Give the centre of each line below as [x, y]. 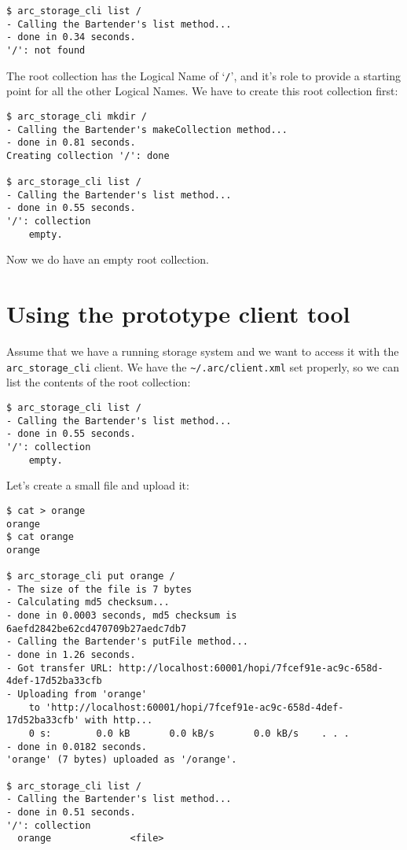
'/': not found [46, 50]
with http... [119, 721]
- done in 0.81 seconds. [71, 143]
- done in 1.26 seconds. [71, 655]
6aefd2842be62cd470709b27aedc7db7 [97, 628]
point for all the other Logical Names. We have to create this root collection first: [202, 91]
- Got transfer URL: [60, 668]
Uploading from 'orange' [82, 695]
